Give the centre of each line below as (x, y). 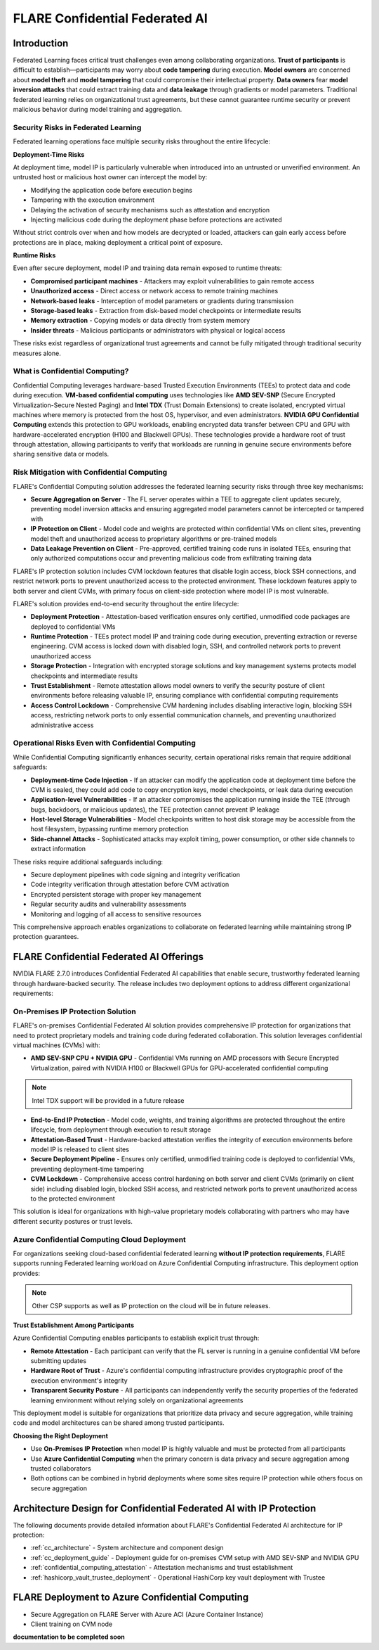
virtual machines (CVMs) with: (57, 1045)
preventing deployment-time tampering (87, 1169)
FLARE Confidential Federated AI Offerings (108, 957)
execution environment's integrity (79, 1380)
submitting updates (59, 1361)
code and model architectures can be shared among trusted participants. (119, 1423)
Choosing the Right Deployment (61, 1435)
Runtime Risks (34, 255)
